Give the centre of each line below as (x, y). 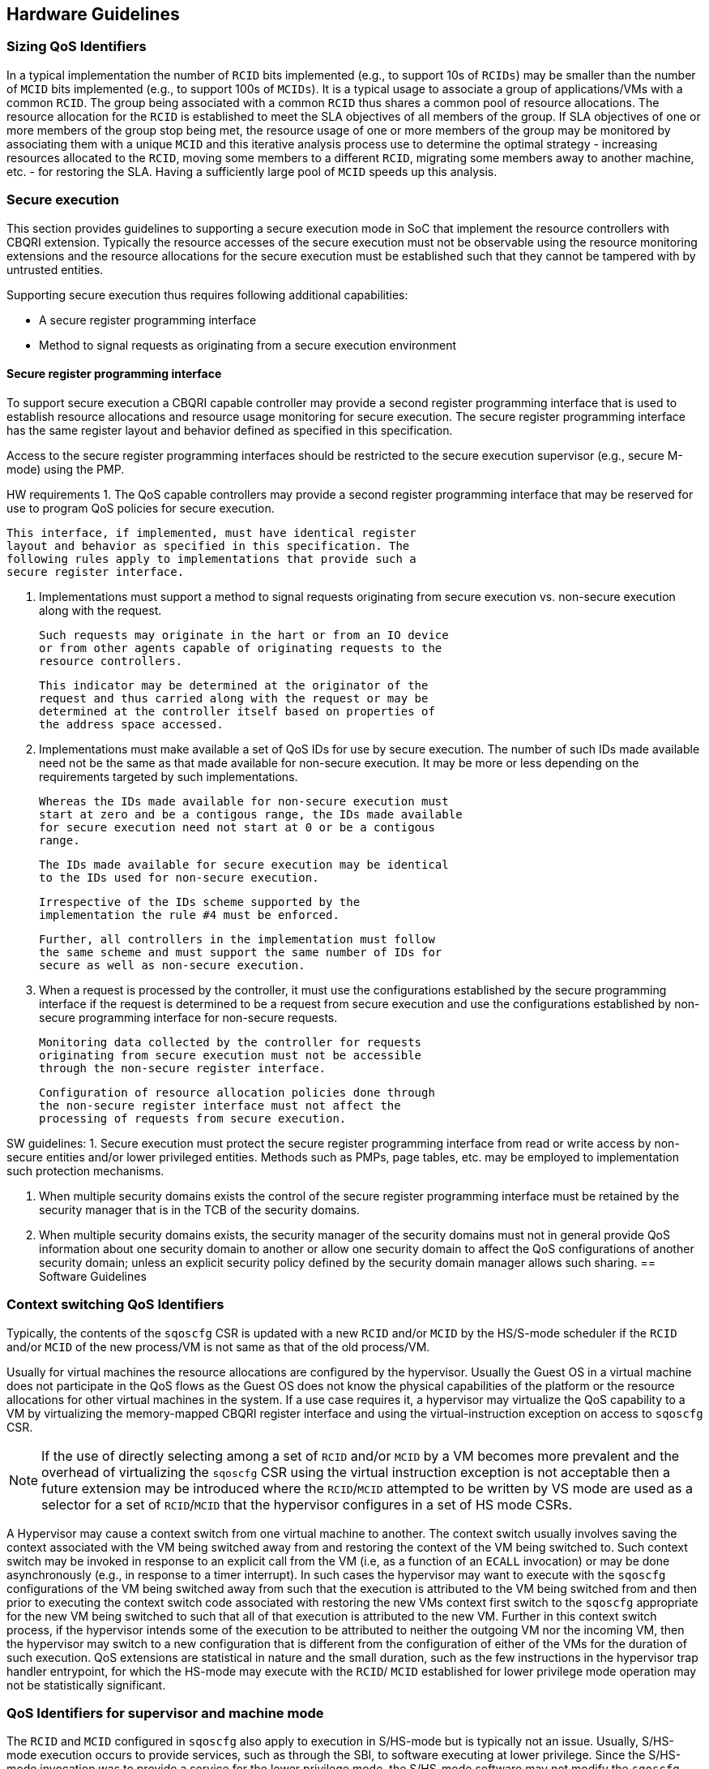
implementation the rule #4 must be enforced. (189, 915)
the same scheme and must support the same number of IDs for (241, 952)
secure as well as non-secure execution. (172, 965)
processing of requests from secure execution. (193, 1118)
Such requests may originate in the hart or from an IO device (244, 635)
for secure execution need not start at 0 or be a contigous (237, 827)
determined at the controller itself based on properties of (237, 711)
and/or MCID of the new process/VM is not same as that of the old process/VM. (218, 1346)
